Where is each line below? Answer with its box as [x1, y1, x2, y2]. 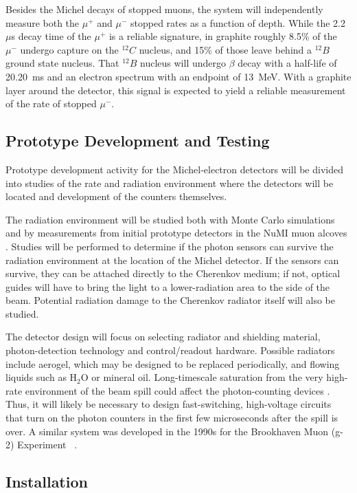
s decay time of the [11, 29, 91, 43]
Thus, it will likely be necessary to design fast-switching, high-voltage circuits [5, 397, 332, 411]
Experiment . [17, 437, 78, 452]
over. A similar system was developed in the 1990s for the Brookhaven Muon [5, 424, 329, 438]
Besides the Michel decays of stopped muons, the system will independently [5, 2, 323, 16]
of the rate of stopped [5, 96, 97, 111]
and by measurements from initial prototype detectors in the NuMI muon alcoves [5, 226, 347, 240]
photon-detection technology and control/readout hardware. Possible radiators [5, 343, 335, 358]
